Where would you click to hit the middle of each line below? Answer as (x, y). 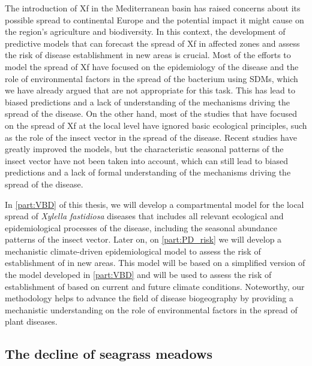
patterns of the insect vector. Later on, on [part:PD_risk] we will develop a (143, 239)
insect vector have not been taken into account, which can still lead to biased (146, 160)
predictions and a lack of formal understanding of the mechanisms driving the (148, 172)
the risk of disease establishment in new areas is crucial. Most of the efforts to (148, 55)
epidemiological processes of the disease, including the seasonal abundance (141, 227)
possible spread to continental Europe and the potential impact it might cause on (154, 19)
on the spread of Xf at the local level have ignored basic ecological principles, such (156, 125)
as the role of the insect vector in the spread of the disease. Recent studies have (151, 137)
